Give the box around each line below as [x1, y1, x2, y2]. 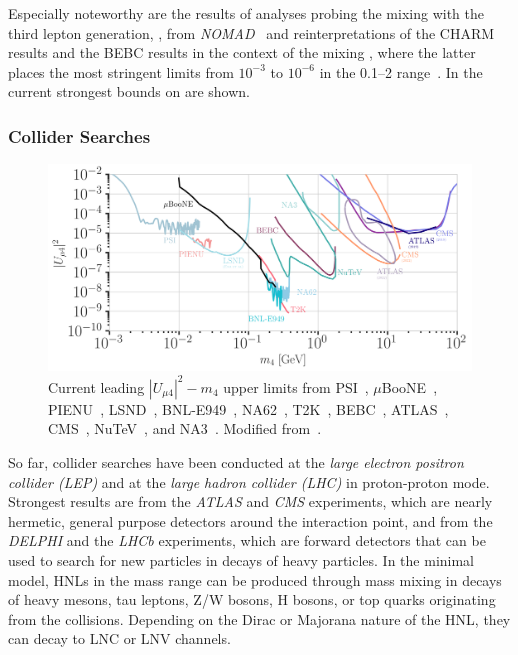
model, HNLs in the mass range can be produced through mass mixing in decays [8, 569, 502, 590]
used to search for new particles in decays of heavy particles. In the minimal [8, 550, 475, 571]
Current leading [48, 376, 145, 397]
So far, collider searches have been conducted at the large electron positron [8, 452, 464, 473]
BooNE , [381, 376, 438, 397]
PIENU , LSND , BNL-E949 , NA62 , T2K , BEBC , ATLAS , [48, 398, 449, 419]
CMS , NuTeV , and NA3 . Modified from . [48, 418, 322, 439]
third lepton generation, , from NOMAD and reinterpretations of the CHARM [8, 22, 495, 43]
